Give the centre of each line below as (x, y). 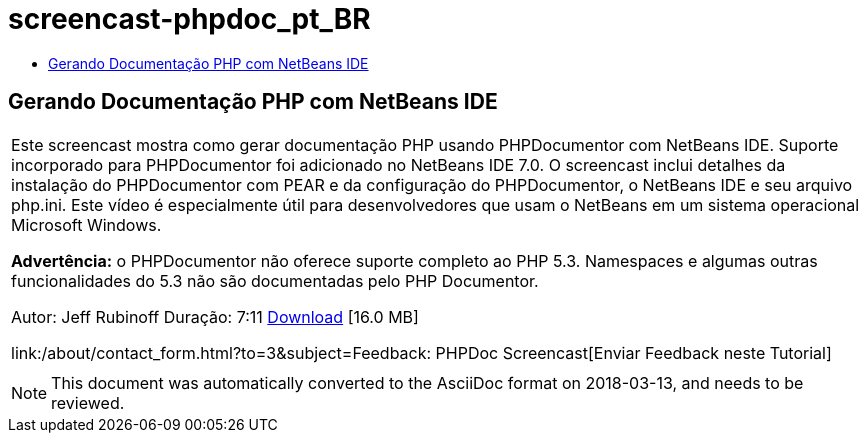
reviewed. (88, 402)
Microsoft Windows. (86, 224)
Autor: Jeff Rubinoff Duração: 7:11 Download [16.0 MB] (215, 316)
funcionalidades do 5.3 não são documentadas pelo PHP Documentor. (275, 280)
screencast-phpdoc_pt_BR (189, 19)
